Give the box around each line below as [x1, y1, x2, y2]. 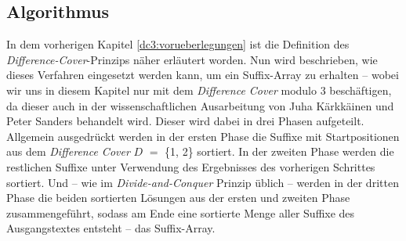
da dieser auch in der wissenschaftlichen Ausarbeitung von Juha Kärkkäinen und [6, 97, 394, 113]
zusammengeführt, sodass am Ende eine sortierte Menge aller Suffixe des [6, 204, 355, 221]
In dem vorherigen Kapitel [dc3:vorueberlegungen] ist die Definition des [6, 36, 350, 52]
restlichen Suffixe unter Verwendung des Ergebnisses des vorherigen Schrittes [6, 158, 375, 174]
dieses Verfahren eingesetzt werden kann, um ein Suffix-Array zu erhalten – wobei [6, 67, 399, 83]
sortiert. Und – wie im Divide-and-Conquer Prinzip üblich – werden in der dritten [6, 174, 399, 190]
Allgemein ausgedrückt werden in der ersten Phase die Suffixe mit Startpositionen [6, 128, 400, 144]
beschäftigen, [329, 81, 392, 98]
